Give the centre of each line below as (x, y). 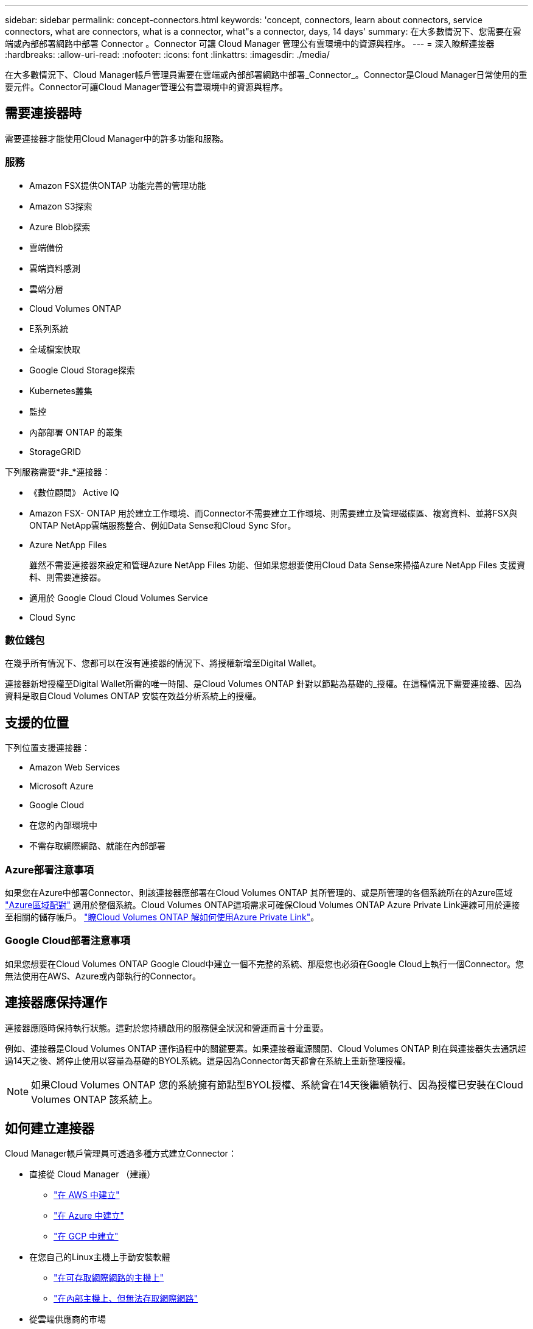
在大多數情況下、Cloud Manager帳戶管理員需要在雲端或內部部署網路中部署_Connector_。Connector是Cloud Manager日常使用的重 (266, 75)
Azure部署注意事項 (49, 869)
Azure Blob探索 (60, 227)
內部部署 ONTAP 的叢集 (76, 432)
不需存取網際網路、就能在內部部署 (97, 846)
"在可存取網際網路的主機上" (109, 1278)
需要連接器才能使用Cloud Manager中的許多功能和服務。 (117, 138)
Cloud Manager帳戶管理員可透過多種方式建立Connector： (121, 1154)
